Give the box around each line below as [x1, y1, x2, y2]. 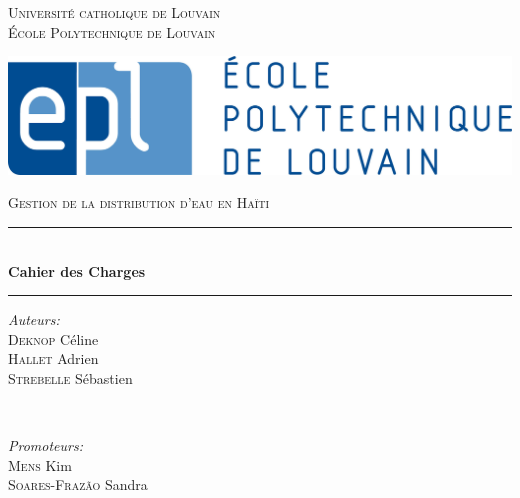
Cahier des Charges [8, 260, 146, 281]
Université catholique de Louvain [8, 2, 221, 22]
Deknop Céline [8, 328, 99, 349]
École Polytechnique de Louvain [8, 21, 216, 42]
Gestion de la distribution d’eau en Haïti [8, 192, 270, 213]
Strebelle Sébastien [8, 367, 133, 388]
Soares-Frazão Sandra [8, 474, 148, 495]
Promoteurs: [8, 435, 83, 456]
